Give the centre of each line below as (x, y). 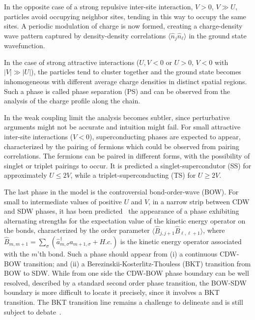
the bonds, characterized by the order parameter (77, 230)
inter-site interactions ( (39, 136)
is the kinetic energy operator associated (181, 241)
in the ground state (218, 35)
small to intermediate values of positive (63, 201)
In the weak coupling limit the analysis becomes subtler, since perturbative (117, 117)
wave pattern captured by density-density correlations (85, 35)
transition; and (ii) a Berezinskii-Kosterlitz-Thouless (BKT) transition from (137, 263)
